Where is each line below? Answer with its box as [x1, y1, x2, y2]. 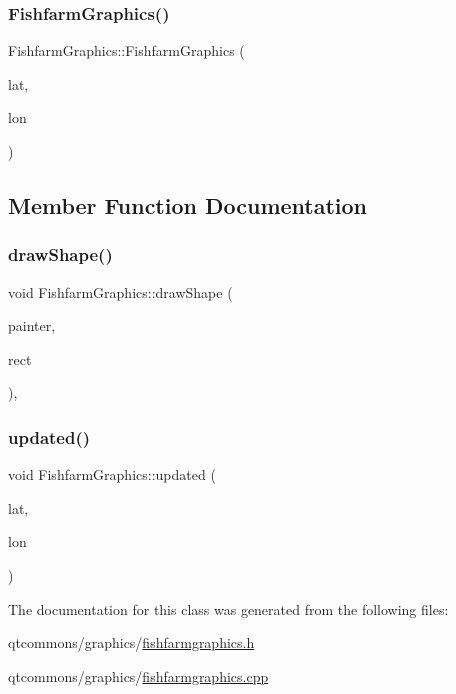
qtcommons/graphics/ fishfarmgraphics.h [8, 632, 255, 653]
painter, [8, 315, 56, 336]
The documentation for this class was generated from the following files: [8, 598, 449, 619]
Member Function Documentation [8, 189, 368, 220]
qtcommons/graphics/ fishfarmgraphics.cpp [8, 665, 269, 686]
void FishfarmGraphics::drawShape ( [8, 281, 233, 302]
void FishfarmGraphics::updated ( [8, 464, 216, 485]
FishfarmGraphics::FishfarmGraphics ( [8, 40, 245, 61]
